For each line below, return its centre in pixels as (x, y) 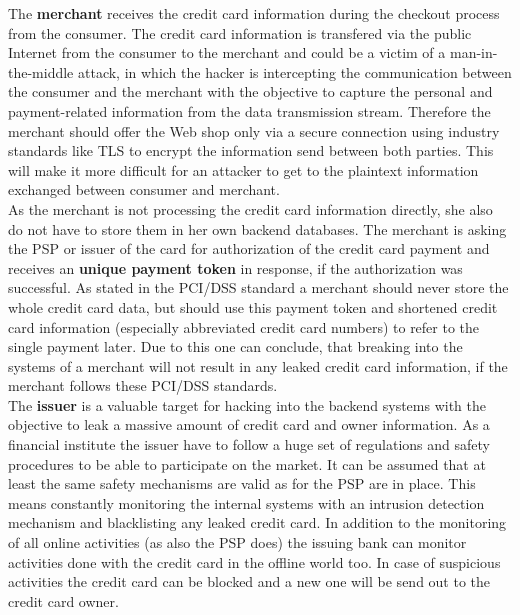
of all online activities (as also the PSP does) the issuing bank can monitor (237, 542)
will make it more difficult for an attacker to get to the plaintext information (243, 169)
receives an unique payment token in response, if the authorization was (235, 267)
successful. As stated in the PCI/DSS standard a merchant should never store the (258, 287)
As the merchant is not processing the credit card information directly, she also (250, 208)
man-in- (473, 52)
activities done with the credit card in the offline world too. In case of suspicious (254, 561)
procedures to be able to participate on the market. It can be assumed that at (247, 463)
